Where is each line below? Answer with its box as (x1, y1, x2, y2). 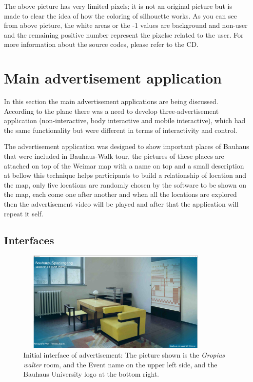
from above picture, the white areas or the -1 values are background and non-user (4, 20, 248, 30)
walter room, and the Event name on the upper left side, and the (23, 359, 217, 369)
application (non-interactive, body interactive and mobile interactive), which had (4, 115, 246, 126)
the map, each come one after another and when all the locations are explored (4, 189, 237, 199)
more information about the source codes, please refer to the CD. (4, 39, 199, 49)
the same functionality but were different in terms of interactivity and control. (4, 125, 237, 135)
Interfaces (4, 232, 54, 247)
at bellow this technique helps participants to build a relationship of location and (4, 170, 247, 180)
